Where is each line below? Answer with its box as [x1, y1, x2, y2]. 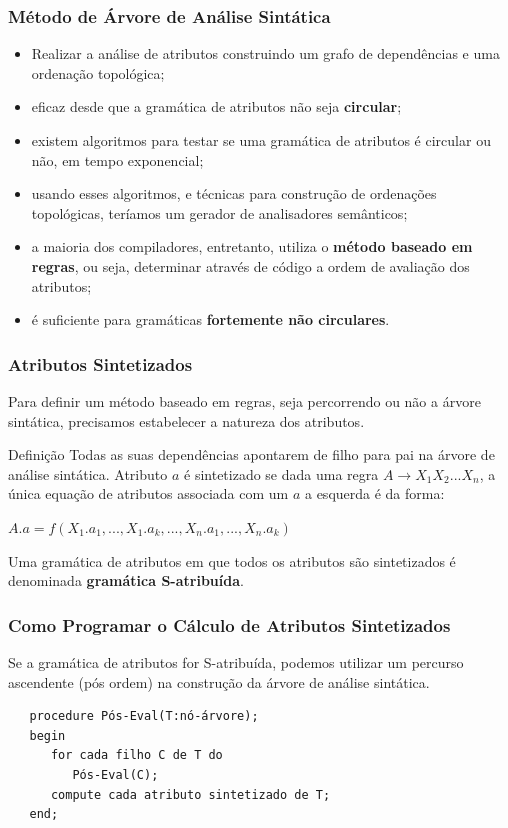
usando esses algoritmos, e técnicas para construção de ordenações [31, 183, 437, 204]
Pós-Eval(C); [72, 767, 159, 782]
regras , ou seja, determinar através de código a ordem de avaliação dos [31, 255, 470, 276]
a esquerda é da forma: [304, 483, 445, 504]
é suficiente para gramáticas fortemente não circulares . [31, 309, 390, 330]
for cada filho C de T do [50, 748, 223, 763]
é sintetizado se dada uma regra [184, 463, 379, 484]
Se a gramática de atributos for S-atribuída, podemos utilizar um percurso [8, 651, 464, 672]
